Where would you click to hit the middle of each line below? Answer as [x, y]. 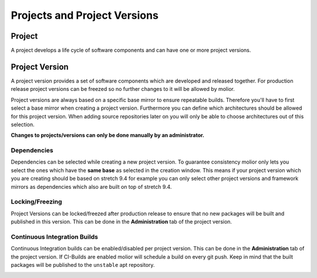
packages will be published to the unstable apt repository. [83, 265]
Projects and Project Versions [85, 15]
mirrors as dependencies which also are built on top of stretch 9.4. [91, 187]
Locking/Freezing [36, 202]
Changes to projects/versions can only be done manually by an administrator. [108, 135]
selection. [23, 124]
